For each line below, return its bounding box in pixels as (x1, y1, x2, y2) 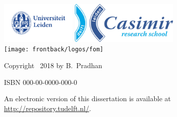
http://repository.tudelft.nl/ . (4, 103, 91, 113)
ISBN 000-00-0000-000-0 (4, 77, 77, 87)
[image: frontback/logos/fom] (4, 46, 104, 53)
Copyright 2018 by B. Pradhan (4, 60, 103, 71)
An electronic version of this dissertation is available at (4, 93, 171, 104)
